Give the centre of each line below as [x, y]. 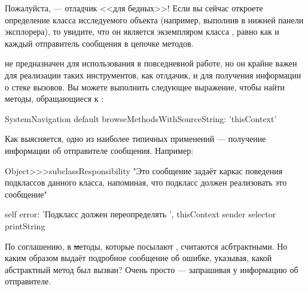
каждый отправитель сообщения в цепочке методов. [99, 43]
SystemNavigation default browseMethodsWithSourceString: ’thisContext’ [141, 118]
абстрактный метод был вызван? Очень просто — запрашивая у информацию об [152, 269]
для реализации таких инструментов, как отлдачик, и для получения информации [153, 75]
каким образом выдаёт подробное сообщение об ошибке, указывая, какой [138, 258]
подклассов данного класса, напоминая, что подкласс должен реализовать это [146, 182]
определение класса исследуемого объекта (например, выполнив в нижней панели [154, 19]
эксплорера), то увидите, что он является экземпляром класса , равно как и [142, 31]
